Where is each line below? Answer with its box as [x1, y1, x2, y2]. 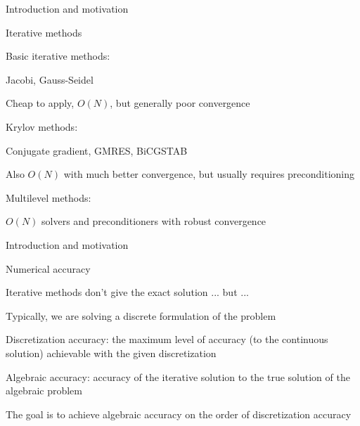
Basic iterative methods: [6, 49, 110, 63]
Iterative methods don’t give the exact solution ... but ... [6, 285, 249, 299]
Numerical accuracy [6, 261, 91, 276]
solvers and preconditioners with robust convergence [41, 214, 266, 228]
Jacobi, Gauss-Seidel [6, 72, 94, 86]
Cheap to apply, [6, 96, 75, 110]
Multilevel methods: [6, 190, 91, 205]
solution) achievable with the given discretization [6, 345, 217, 360]
